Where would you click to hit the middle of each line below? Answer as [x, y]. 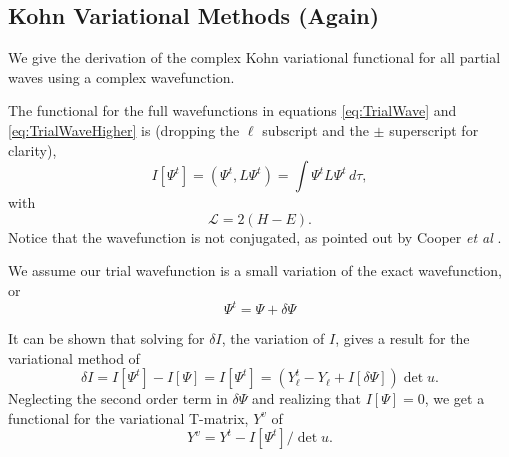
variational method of [74, 357]
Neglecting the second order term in [118, 398]
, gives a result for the [402, 338]
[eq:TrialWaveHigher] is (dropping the [124, 129]
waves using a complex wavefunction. [121, 76]
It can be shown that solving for [106, 338]
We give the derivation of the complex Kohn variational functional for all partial [254, 57]
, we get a [454, 398]
